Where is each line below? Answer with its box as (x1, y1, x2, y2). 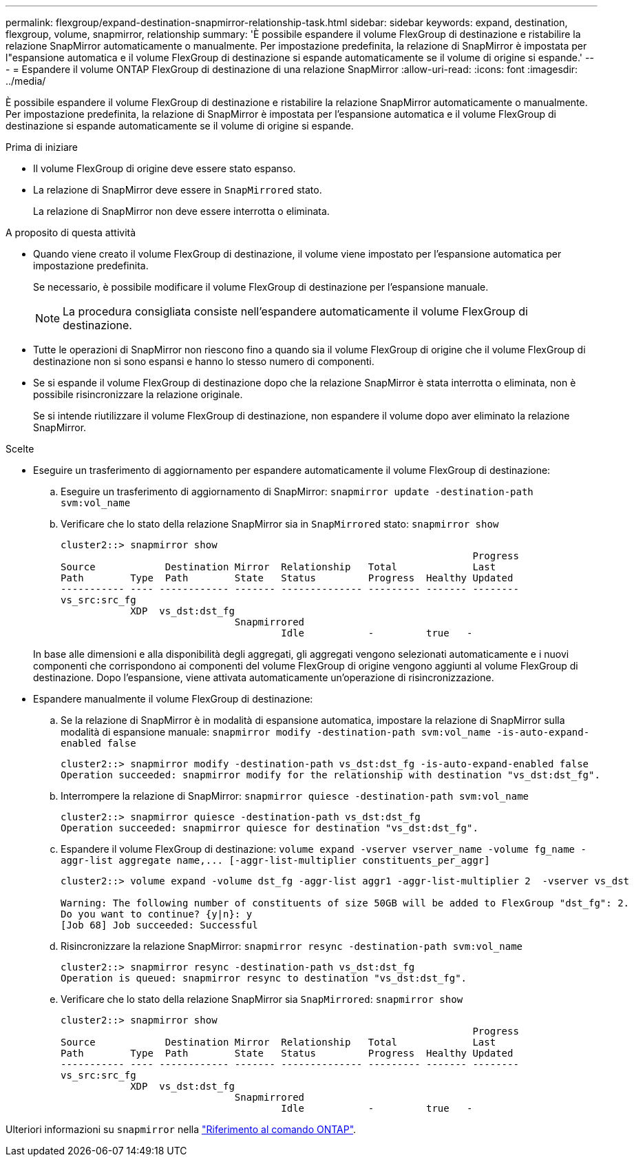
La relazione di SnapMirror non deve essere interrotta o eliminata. (33, 205, 330, 217)
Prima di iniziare (6, 141, 78, 153)
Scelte (6, 443, 34, 455)
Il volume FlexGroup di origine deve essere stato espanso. (33, 163, 296, 174)
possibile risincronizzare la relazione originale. (33, 388, 243, 400)
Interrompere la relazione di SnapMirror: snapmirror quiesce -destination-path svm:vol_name (61, 790, 529, 802)
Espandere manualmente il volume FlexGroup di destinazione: (33, 693, 313, 705)
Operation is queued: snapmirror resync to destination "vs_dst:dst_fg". (61, 973, 467, 984)
